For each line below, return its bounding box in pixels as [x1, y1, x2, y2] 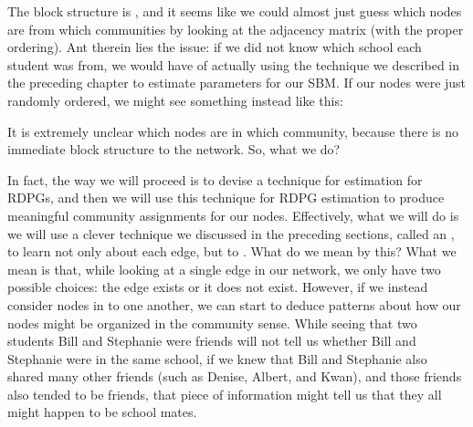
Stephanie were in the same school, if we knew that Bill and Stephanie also [7, 349, 427, 368]
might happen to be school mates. [7, 402, 197, 422]
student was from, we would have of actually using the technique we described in [7, 55, 460, 74]
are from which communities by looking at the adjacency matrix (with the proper [7, 19, 464, 38]
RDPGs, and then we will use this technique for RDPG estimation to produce [7, 188, 445, 207]
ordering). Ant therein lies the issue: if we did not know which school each [7, 37, 422, 57]
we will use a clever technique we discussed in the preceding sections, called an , [7, 224, 455, 243]
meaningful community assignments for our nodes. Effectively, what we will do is [7, 205, 459, 224]
